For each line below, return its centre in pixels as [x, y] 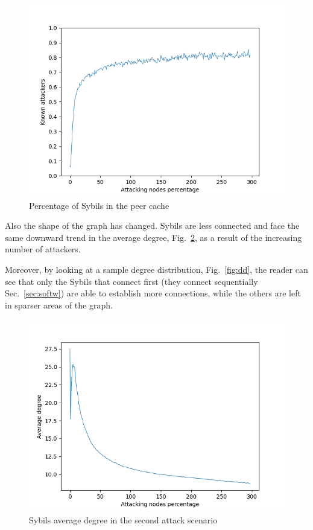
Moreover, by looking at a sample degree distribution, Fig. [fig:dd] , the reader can [156, 269]
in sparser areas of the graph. [59, 305]
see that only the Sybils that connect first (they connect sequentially [131, 281]
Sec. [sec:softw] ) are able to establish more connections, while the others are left [153, 293]
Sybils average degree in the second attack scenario [123, 519]
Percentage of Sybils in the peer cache [99, 205]
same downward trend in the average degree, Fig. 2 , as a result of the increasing [153, 237]
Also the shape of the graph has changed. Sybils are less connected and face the [152, 225]
